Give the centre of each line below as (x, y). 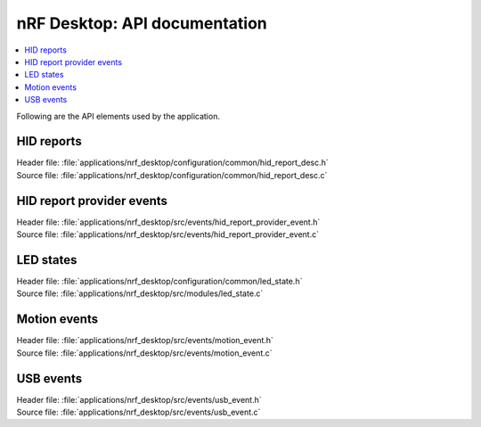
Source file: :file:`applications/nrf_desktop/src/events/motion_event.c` (144, 353)
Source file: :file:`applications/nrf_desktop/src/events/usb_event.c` (139, 412)
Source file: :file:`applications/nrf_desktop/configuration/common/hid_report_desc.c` (172, 175)
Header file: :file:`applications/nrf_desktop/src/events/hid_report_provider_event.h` (168, 222)
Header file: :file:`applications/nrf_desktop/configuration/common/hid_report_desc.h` (172, 163)
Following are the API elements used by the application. (118, 116)
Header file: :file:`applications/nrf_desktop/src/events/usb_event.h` (139, 399)
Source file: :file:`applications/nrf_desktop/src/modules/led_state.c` (140, 293)
